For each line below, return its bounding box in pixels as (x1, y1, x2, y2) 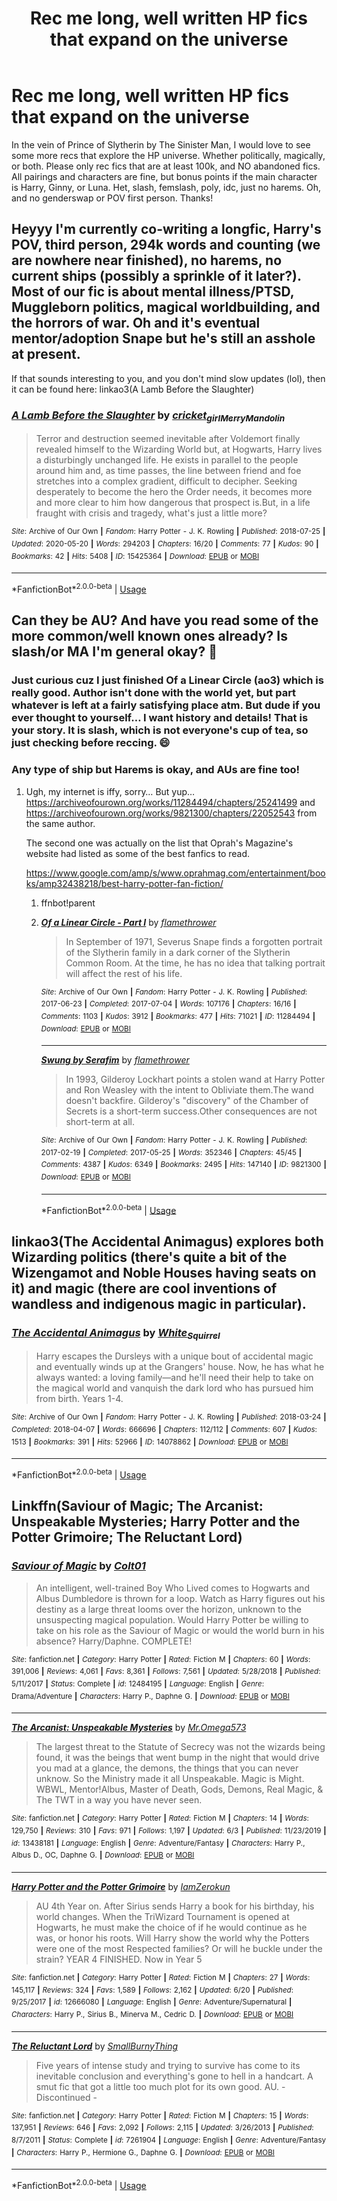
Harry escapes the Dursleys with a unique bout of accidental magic (35, 1350, 314, 1362)
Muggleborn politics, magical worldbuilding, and (11, 299, 321, 316)
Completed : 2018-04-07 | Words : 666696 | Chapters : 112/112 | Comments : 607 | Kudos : (11, 1425, 318, 1435)
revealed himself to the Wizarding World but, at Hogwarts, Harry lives (35, 443, 323, 456)
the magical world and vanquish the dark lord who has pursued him (35, 1382, 314, 1394)
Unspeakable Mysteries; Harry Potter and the (11, 1513, 301, 1531)
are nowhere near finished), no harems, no (11, 252, 283, 269)
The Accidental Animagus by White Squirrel (11, 1325, 221, 1342)
